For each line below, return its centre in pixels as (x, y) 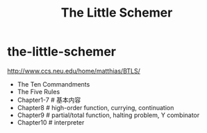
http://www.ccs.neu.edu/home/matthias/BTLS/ (74, 71)
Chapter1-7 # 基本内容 (49, 100)
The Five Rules (39, 91)
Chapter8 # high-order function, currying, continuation (96, 107)
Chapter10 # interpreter (51, 122)
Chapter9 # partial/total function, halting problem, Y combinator (108, 115)
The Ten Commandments (53, 84)
